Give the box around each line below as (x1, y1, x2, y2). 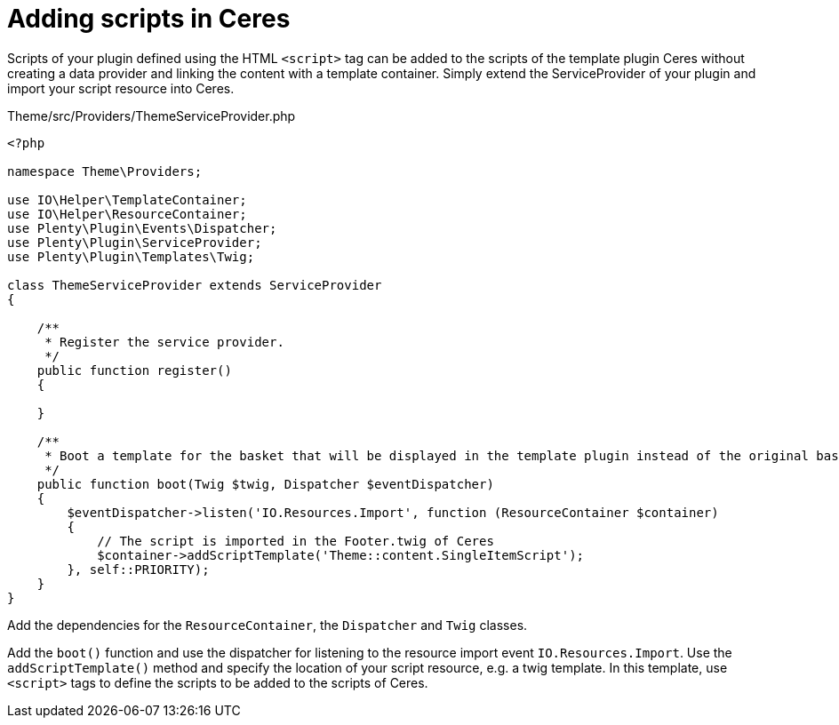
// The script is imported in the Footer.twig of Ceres (97, 533, 494, 548)
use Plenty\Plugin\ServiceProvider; (7, 235, 262, 250)
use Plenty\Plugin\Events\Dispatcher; (7, 220, 277, 235)
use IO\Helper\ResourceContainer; (7, 206, 247, 221)
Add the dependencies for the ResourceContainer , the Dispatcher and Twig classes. (7, 617, 528, 633)
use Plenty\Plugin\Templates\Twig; (7, 249, 255, 264)
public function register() (36, 362, 232, 378)
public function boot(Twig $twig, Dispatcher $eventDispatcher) (36, 476, 494, 491)
